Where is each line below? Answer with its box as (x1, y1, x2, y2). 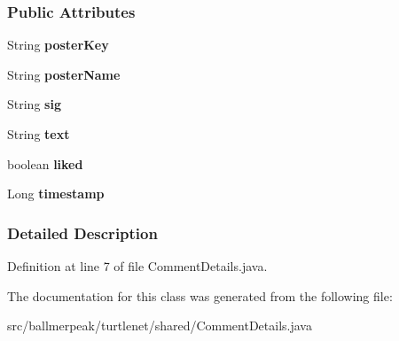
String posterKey (7, 35, 109, 54)
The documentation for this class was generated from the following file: (7, 286, 393, 305)
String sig (7, 95, 61, 113)
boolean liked (7, 154, 83, 173)
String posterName (7, 65, 121, 83)
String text (7, 125, 70, 143)
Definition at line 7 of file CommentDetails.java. (7, 257, 268, 275)
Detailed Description (7, 221, 158, 244)
